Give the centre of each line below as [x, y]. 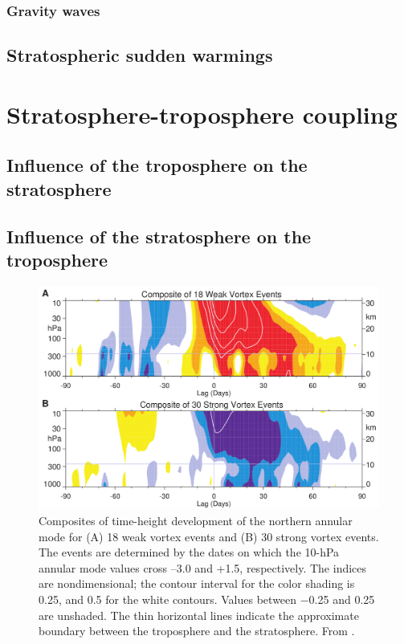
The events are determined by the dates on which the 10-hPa [189, 552]
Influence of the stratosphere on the [159, 236]
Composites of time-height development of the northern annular [196, 521]
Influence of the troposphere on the [157, 165]
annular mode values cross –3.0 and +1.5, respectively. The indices [203, 567]
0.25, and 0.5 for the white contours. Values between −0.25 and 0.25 [207, 599]
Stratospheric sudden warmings [140, 55]
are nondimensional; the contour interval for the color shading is [197, 583]
